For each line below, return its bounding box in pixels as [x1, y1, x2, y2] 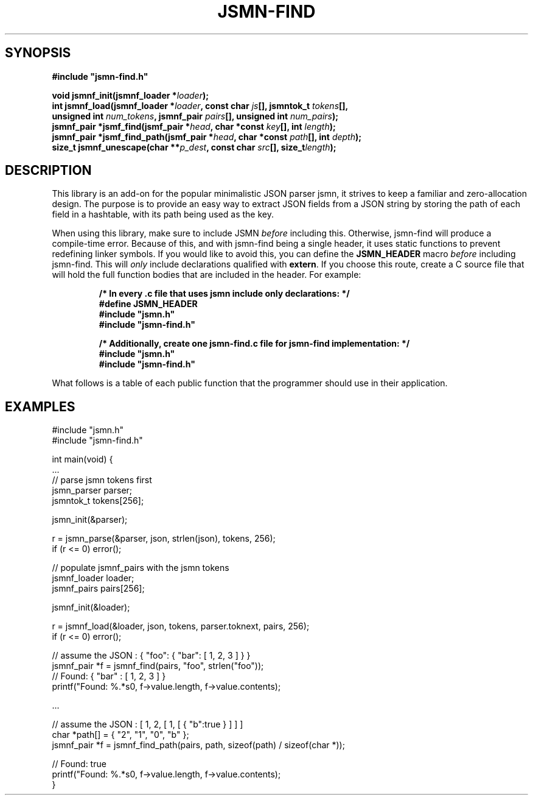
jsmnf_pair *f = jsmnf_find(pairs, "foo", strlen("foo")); [52, 660, 264, 671]
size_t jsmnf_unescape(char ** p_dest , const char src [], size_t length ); [52, 141, 336, 152]
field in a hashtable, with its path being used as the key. [52, 209, 274, 220]
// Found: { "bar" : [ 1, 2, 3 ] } [52, 671, 166, 682]
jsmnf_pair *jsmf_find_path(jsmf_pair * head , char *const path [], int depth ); [52, 131, 362, 142]
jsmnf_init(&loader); [52, 602, 130, 613]
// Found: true [52, 759, 106, 770]
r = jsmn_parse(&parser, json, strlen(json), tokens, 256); [52, 533, 276, 544]
